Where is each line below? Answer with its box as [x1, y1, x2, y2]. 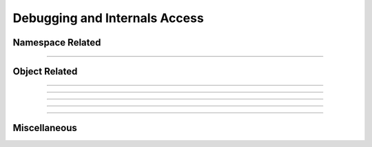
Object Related [12, 66, 78, 77]
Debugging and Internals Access [12, 10, 205, 26]
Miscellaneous [12, 122, 77, 134]
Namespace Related [12, 37, 101, 48]
